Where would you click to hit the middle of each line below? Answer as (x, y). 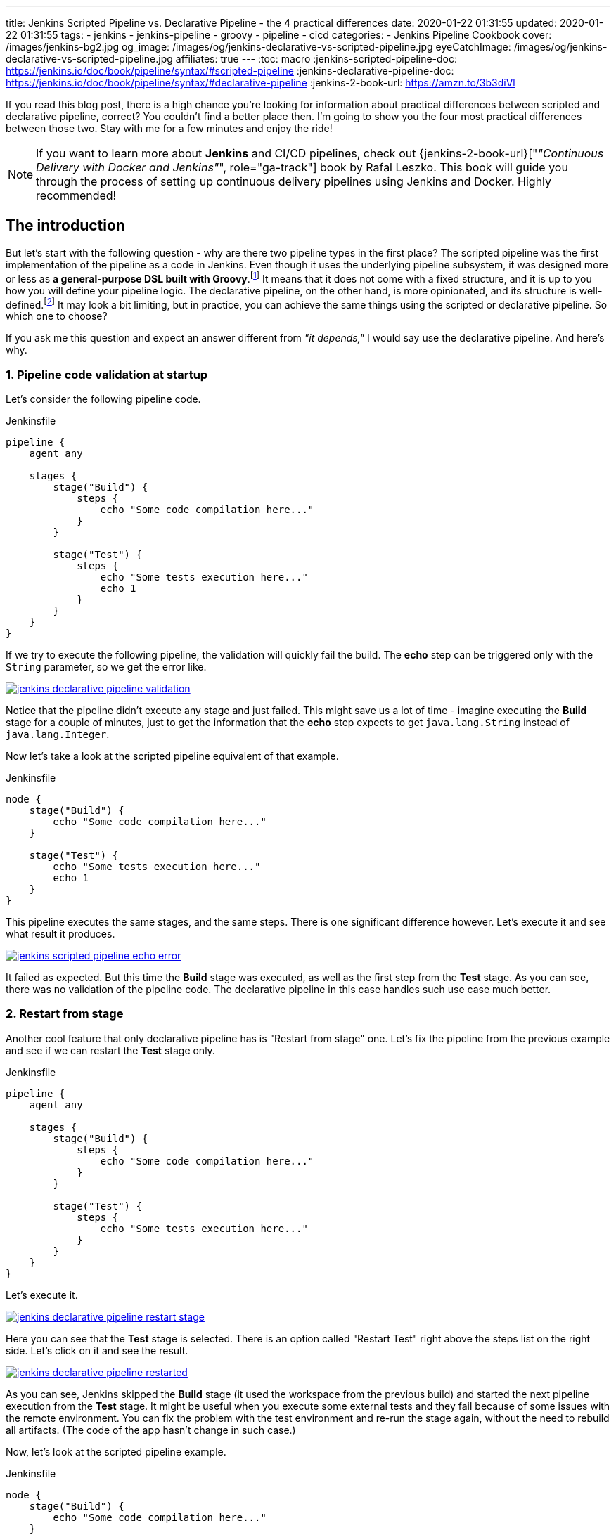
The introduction (65, 226)
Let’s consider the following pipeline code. (103, 399)
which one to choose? (57, 316)
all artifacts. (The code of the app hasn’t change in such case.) (151, 1430)
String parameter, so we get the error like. (106, 666)
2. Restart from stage (65, 1014)
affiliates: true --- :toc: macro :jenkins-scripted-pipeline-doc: (316, 59)
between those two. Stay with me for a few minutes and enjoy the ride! (169, 128)
